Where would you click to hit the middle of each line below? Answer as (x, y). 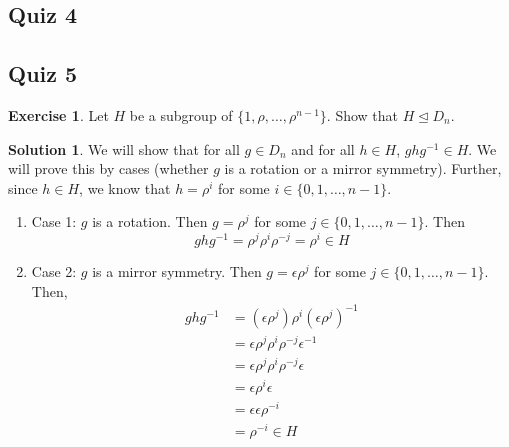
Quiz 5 (43, 73)
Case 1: (54, 221)
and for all (323, 148)
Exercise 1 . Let (58, 114)
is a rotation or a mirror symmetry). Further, (363, 168)
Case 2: (54, 271)
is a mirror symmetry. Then (177, 271)
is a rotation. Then (150, 221)
